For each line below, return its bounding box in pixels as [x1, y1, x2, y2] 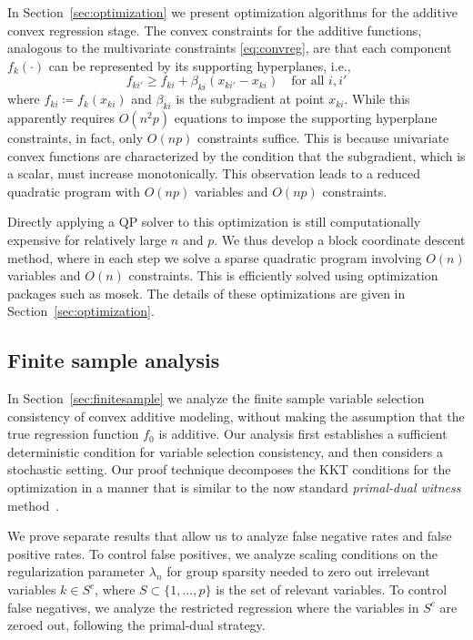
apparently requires [7, 107, 116, 127]
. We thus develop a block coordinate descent [214, 229, 466, 249]
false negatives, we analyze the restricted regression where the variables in [7, 597, 419, 616]
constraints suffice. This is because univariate [197, 127, 449, 147]
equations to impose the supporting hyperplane [174, 107, 438, 127]
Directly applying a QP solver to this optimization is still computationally [7, 212, 421, 231]
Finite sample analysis [7, 346, 220, 374]
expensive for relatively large [7, 229, 167, 249]
